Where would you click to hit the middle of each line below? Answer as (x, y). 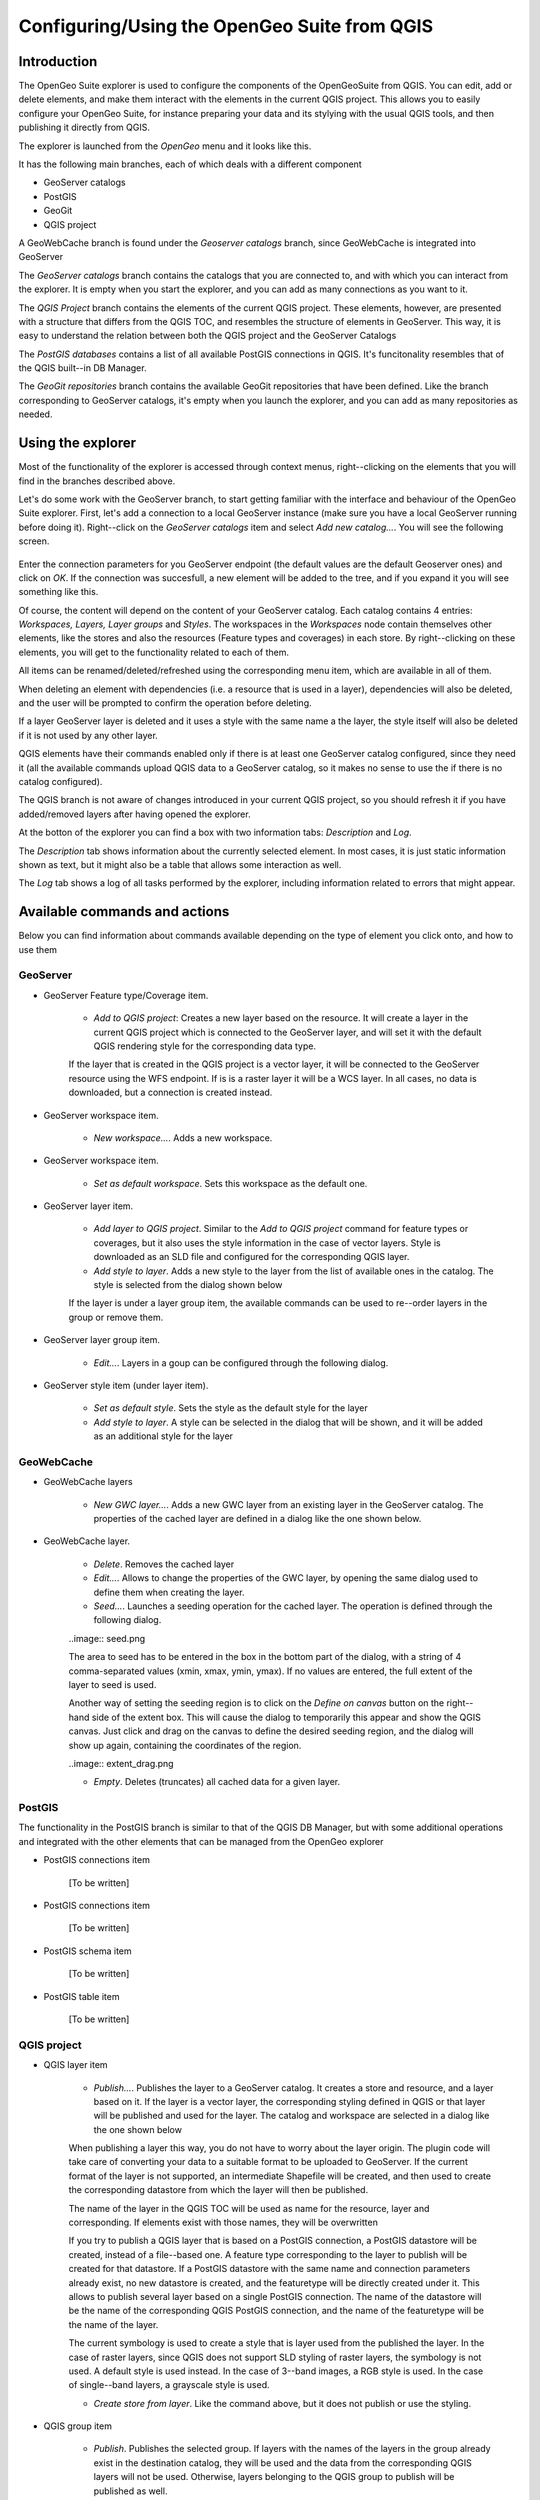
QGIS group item (77, 2426)
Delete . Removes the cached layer (164, 1564)
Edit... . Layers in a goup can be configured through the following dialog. (241, 1362)
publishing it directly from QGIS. (84, 127)
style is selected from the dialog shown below (188, 1285)
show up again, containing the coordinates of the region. (185, 1745)
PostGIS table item (81, 1996)
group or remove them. (116, 1317)
